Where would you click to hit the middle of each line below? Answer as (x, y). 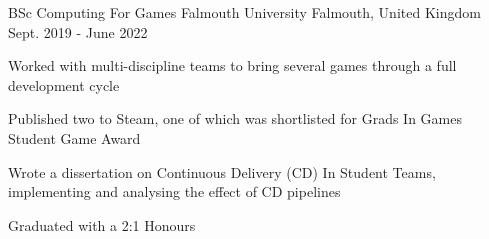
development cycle (64, 84)
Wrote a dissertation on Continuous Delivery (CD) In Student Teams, (222, 171)
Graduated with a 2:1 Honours (102, 224)
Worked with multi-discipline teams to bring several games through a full (232, 65)
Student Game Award (74, 137)
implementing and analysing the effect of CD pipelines (174, 191)
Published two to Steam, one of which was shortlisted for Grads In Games (235, 118)
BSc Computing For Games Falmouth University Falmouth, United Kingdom (244, 12)
